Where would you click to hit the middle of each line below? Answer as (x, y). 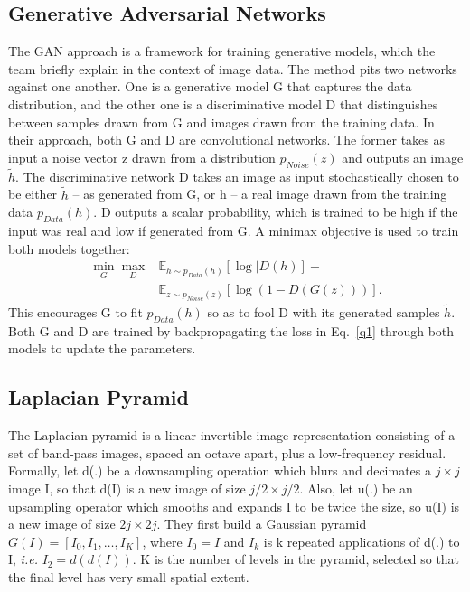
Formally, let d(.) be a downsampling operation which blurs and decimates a (220, 470)
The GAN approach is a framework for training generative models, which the (222, 51)
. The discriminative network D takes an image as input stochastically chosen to (237, 176)
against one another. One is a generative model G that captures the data (210, 86)
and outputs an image (403, 157)
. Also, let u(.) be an (356, 489)
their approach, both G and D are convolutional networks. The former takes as (226, 140)
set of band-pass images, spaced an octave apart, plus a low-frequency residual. (227, 452)
